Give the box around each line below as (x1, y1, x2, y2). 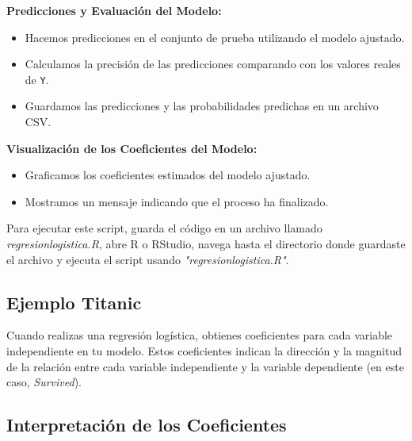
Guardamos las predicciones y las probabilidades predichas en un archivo (25, 98, 379, 114)
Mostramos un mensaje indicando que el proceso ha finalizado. (25, 193, 329, 209)
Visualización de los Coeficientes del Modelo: (6, 140, 257, 156)
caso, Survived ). (6, 374, 82, 390)
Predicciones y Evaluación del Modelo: (6, 2, 222, 18)
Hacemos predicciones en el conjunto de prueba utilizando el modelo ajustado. (25, 29, 405, 45)
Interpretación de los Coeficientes (6, 412, 287, 437)
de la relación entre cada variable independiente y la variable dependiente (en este (6, 358, 404, 374)
